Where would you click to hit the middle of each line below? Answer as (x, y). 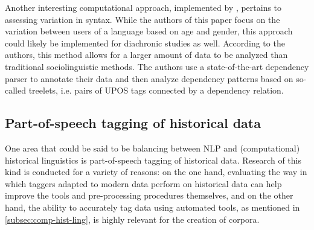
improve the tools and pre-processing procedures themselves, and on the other (149, 195)
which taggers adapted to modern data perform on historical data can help (143, 183)
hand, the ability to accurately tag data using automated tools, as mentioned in (152, 207)
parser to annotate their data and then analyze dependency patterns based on (149, 78)
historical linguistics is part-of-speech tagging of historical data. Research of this (153, 160)
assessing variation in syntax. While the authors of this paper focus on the (143, 19)
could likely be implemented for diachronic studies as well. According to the (145, 43)
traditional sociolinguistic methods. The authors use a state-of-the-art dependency (157, 66)
